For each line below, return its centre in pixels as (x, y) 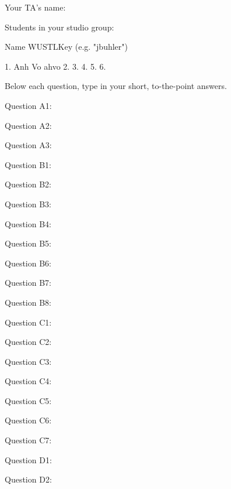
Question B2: (28, 184)
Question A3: (28, 145)
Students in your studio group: (60, 27)
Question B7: (28, 283)
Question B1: (28, 164)
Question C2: (28, 342)
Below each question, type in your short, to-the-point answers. (116, 86)
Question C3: (28, 361)
